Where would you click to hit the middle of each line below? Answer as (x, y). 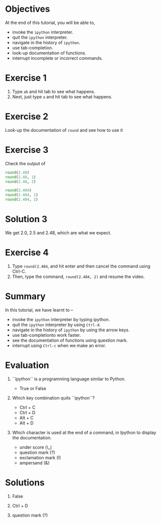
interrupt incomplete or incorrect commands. (57, 58)
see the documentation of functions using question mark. (70, 340)
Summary (25, 296)
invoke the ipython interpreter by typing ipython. (61, 319)
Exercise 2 (27, 117)
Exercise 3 (27, 150)
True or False (33, 388)
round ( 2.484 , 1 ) (22, 195)
